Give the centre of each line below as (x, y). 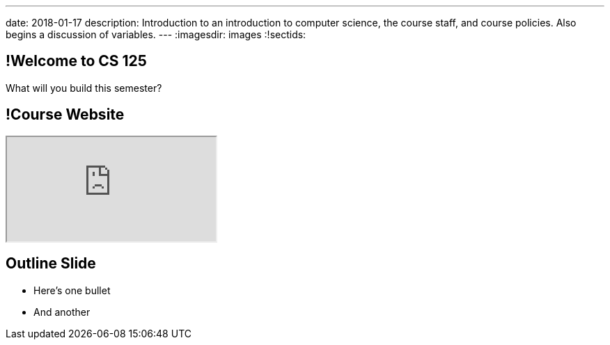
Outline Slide (51, 264)
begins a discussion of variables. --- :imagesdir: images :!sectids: (156, 34)
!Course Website (65, 115)
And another (62, 312)
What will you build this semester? (84, 88)
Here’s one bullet (72, 290)
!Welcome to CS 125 (76, 61)
